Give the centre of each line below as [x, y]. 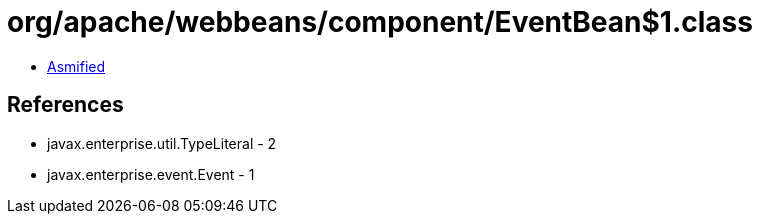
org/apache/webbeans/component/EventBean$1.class [380, 22]
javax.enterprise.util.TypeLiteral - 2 [162, 143]
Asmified [76, 66]
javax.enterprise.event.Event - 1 [151, 174]
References [65, 105]
